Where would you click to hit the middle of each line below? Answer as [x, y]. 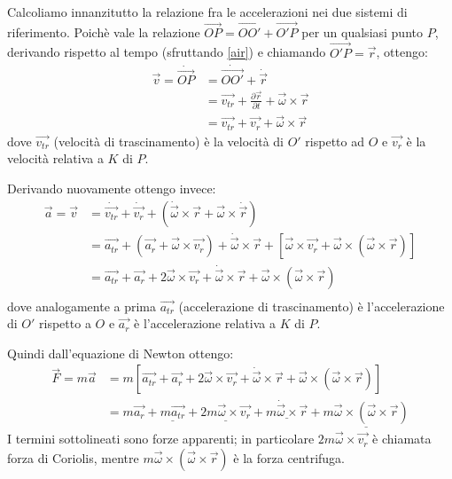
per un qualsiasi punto [362, 31]
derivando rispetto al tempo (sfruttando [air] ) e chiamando [167, 52]
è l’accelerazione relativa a [205, 323]
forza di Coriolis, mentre [73, 457]
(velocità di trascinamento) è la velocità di [168, 141]
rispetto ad [335, 141]
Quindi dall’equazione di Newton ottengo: [121, 353]
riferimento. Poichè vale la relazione [104, 31]
